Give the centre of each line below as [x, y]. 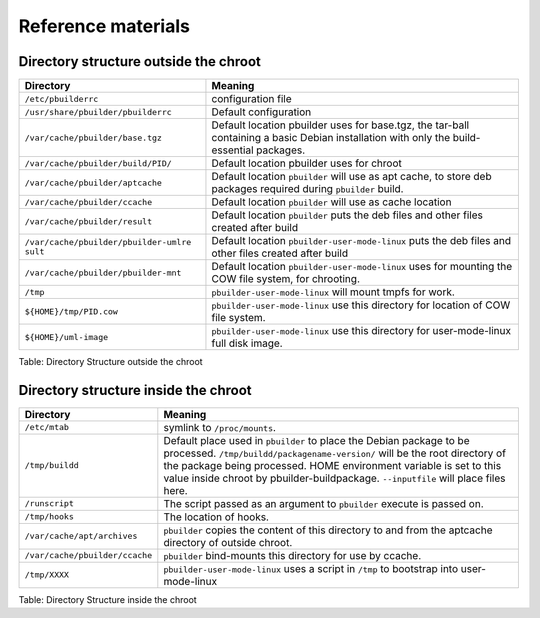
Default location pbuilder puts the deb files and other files [347, 215]
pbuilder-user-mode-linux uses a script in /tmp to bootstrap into [311, 568]
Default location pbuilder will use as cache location [331, 202]
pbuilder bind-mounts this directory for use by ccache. [292, 555]
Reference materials [104, 26]
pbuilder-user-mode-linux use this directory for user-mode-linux [361, 331]
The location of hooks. [216, 517]
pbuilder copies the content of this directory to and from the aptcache [328, 530]
